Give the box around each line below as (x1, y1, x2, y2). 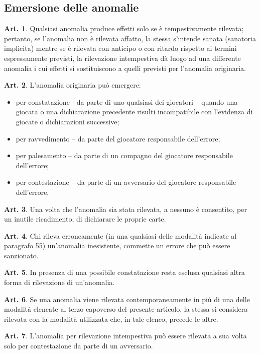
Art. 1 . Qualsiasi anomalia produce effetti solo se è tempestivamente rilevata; (4, 23, 244, 34)
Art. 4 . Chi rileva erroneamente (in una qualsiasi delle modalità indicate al (4, 230, 237, 241)
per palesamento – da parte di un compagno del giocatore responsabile (16, 150, 233, 161)
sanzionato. (4, 250, 39, 260)
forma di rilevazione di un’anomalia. (4, 277, 115, 288)
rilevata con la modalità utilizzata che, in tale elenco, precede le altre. (4, 313, 218, 324)
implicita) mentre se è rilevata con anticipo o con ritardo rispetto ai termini (4, 43, 237, 53)
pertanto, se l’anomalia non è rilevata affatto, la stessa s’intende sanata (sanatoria (4, 33, 256, 43)
